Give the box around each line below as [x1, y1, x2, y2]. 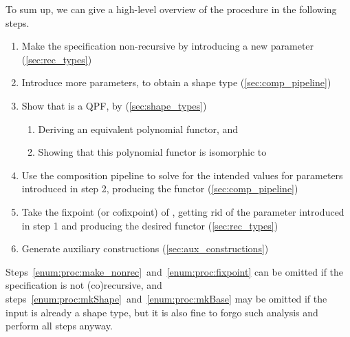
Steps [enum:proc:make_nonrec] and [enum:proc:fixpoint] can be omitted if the [6, 264, 344, 278]
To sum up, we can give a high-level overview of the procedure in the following [6, 2, 337, 16]
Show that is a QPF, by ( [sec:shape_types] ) [21, 98, 207, 112]
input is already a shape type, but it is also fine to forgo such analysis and [6, 305, 318, 319]
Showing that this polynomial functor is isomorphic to [38, 145, 267, 159]
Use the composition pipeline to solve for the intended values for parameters [21, 167, 343, 182]
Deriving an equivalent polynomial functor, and [38, 121, 239, 136]
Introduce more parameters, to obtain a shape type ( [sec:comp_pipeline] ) [21, 75, 331, 90]
